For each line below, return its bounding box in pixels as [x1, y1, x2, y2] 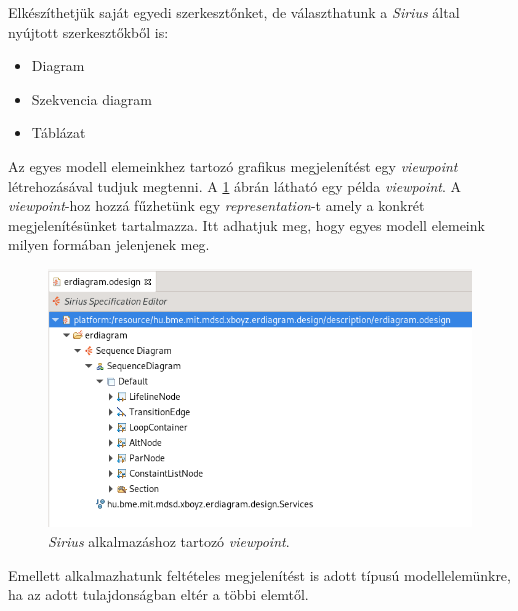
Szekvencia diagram [31, 88, 153, 109]
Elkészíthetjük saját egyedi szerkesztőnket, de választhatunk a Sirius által [8, 2, 460, 22]
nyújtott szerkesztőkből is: [8, 21, 169, 42]
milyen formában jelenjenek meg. [8, 234, 210, 255]
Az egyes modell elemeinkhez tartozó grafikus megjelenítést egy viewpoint [8, 155, 458, 176]
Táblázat [31, 122, 86, 143]
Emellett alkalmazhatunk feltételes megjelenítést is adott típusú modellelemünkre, [8, 564, 511, 585]
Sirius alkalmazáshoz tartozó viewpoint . [48, 530, 290, 551]
